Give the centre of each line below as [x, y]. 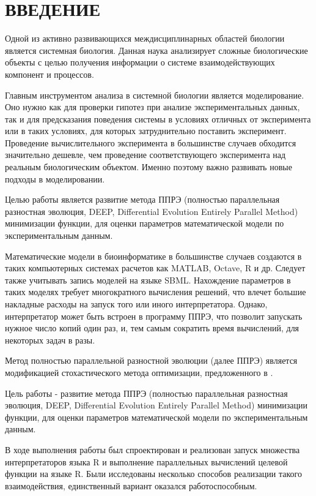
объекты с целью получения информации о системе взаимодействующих [140, 62]
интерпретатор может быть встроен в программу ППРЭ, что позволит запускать [154, 316]
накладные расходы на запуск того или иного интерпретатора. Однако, [136, 304]
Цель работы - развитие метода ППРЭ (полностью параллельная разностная [146, 393]
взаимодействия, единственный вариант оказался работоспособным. [131, 485]
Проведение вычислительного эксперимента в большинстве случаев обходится [151, 142]
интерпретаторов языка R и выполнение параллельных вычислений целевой [146, 461]
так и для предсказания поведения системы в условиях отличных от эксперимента [158, 118]
